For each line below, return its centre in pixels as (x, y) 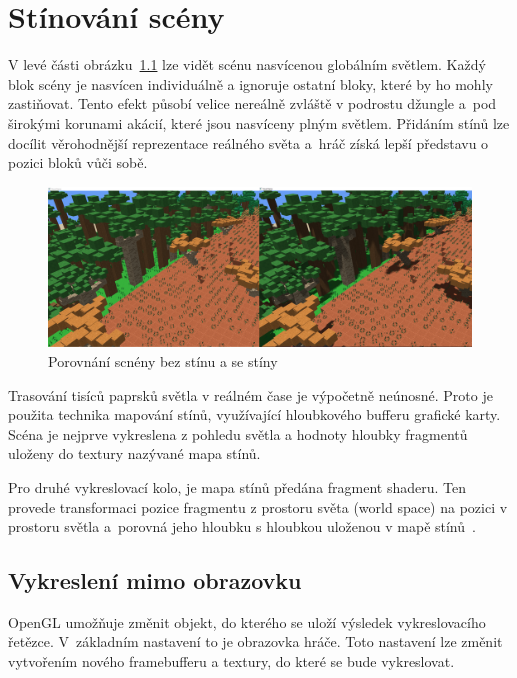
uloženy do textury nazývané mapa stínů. (134, 453)
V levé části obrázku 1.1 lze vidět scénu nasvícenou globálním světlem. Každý (247, 64)
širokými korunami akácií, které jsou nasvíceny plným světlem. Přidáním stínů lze (259, 122)
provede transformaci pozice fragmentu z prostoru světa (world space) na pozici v (258, 506)
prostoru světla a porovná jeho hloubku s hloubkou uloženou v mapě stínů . (242, 526)
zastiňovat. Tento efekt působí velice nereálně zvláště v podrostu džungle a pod (252, 103)
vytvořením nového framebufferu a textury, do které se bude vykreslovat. (231, 661)
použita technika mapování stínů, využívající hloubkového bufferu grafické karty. (254, 414)
